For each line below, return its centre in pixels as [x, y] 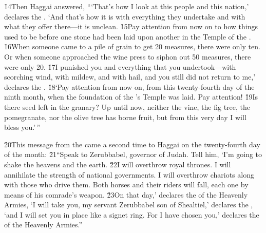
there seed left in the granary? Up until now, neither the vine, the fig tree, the [127, 106]
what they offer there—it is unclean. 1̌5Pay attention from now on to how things [131, 26]
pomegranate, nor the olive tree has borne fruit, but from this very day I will [125, 117]
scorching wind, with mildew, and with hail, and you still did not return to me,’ [130, 77]
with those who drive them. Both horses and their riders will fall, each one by [126, 185]
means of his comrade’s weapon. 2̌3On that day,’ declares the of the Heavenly [126, 194]
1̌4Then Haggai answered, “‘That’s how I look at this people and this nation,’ [127, 6]
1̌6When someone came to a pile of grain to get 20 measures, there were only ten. [132, 46]
